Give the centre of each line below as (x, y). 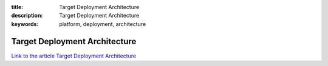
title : (17, 7)
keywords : (25, 24)
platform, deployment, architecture (103, 24)
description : (27, 16)
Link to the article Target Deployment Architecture (74, 56)
